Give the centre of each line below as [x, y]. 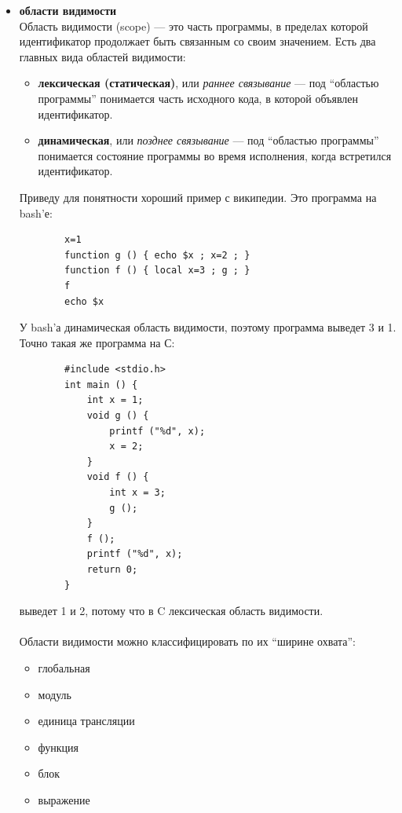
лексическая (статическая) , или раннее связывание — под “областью [208, 83]
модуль [55, 694]
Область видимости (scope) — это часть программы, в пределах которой [194, 26]
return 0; [112, 569]
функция [58, 747]
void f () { [118, 477]
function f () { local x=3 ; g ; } [157, 271]
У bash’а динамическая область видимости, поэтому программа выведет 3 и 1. [208, 327]
